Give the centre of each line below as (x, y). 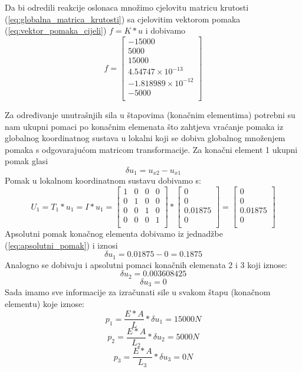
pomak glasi (27, 161)
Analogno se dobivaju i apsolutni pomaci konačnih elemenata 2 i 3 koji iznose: (146, 264)
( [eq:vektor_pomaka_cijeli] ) (56, 30)
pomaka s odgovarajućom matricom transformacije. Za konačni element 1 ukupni (151, 149)
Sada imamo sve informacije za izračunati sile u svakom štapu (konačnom (138, 292)
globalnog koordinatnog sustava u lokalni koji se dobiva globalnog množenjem (145, 138)
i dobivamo (165, 30)
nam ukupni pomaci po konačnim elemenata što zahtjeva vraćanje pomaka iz (144, 126)
